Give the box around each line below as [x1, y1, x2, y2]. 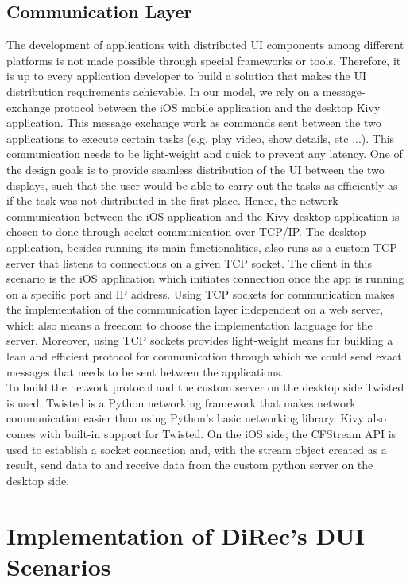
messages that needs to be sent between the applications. [6, 363, 284, 380]
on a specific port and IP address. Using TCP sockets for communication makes [6, 285, 395, 302]
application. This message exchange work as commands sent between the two [6, 114, 381, 131]
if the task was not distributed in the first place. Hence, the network [6, 192, 338, 209]
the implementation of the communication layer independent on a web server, [6, 301, 384, 318]
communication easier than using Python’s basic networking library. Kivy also [6, 410, 386, 426]
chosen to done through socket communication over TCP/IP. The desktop [6, 223, 366, 240]
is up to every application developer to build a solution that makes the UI [6, 67, 366, 84]
